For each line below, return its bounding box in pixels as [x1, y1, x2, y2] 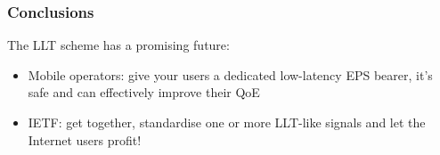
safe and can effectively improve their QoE [28, 83, 260, 102]
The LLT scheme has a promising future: [7, 36, 230, 54]
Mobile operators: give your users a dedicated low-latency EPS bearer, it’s [28, 65, 433, 84]
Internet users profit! [28, 130, 142, 149]
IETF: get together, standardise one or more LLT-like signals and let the [28, 113, 426, 131]
